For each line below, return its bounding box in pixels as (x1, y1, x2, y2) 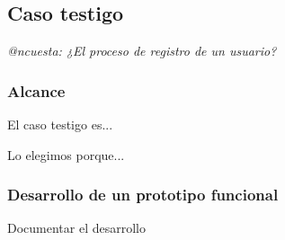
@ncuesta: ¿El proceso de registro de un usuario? (7, 41, 277, 60)
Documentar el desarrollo (7, 218, 146, 237)
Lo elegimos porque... (7, 145, 125, 164)
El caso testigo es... (7, 115, 113, 134)
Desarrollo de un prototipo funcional (7, 183, 279, 206)
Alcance (7, 79, 66, 102)
